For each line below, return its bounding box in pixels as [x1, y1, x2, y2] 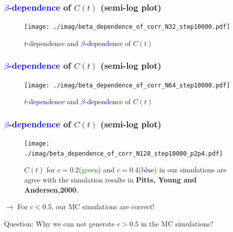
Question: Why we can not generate [4, 218, 115, 228]
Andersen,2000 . [24, 184, 79, 195]
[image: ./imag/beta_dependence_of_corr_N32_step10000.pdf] [24, 23, 230, 31]
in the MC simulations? [141, 218, 214, 228]
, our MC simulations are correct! [51, 201, 155, 212]
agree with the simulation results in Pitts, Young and [24, 174, 197, 185]
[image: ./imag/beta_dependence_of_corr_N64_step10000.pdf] [24, 81, 230, 89]
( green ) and [79, 164, 115, 175]
